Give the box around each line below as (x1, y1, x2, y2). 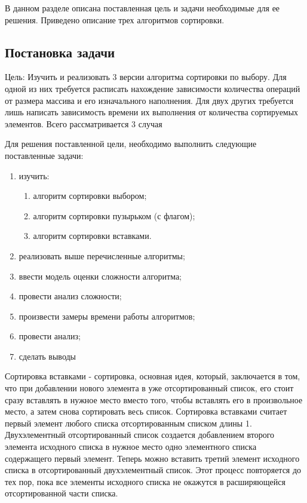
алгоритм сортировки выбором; (33, 189, 147, 202)
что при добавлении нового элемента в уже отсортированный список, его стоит (5, 382, 294, 394)
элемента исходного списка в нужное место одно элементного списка (5, 440, 257, 453)
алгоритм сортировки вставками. (33, 229, 152, 242)
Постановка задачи (5, 42, 115, 61)
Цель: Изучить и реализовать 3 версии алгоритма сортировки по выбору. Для (5, 70, 287, 83)
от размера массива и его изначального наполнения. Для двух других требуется (5, 94, 294, 106)
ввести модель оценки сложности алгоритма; (19, 269, 182, 282)
